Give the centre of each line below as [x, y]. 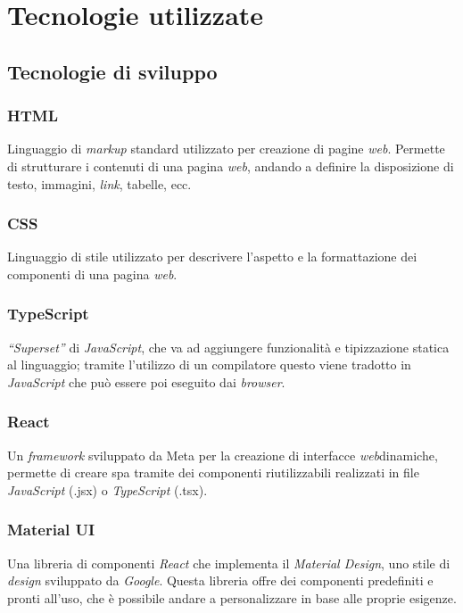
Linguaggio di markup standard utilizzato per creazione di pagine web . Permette [226, 149]
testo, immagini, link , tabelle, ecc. [99, 183]
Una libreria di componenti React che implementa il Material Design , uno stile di [229, 563]
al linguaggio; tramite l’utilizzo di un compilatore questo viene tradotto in [209, 364]
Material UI [51, 530]
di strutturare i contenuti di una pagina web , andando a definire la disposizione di [231, 166]
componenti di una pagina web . [92, 273]
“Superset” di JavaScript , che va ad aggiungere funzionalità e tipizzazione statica [228, 347]
